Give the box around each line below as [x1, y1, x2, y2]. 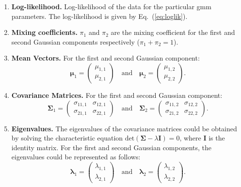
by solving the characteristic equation [11, 133, 123, 143]
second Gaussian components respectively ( [11, 36, 140, 47]
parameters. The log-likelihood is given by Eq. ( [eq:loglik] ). [11, 11, 188, 21]
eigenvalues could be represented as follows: [11, 152, 141, 162]
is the [209, 133, 225, 143]
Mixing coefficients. [11, 27, 78, 37]
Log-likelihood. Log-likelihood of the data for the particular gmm [11, 1, 211, 11]
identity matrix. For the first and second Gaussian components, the [11, 142, 212, 152]
